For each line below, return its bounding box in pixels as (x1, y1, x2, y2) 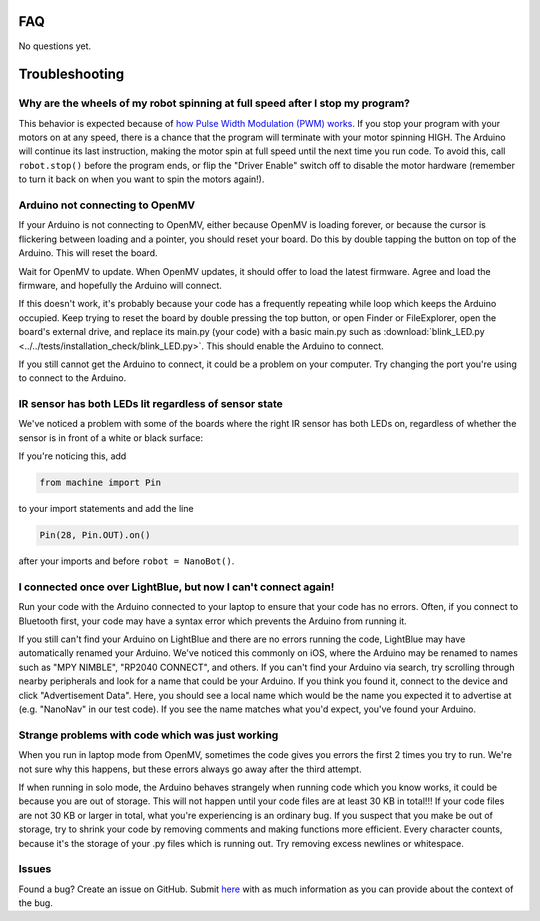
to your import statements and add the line (18, 503, 194, 515)
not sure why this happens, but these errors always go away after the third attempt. (18, 763, 362, 775)
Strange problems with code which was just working (18, 728, 279, 742)
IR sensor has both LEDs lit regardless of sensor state (18, 397, 284, 411)
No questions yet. (18, 40, 92, 52)
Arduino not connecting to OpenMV (18, 198, 195, 212)
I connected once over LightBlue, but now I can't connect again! (18, 580, 335, 594)
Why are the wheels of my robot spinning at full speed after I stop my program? (18, 96, 410, 110)
